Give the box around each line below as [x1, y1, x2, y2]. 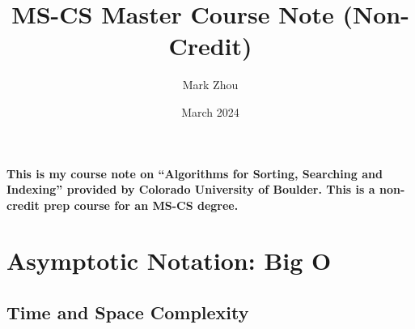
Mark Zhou [182, 76, 239, 93]
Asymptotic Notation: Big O [6, 244, 332, 277]
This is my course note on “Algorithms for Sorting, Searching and [6, 164, 383, 182]
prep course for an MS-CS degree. [44, 196, 239, 213]
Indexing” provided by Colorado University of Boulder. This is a [6, 181, 375, 198]
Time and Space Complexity [6, 300, 249, 325]
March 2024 [181, 103, 239, 120]
